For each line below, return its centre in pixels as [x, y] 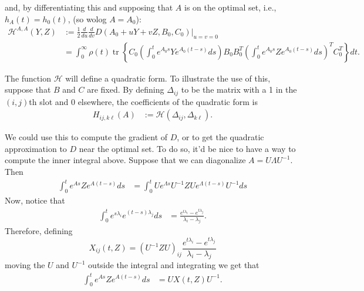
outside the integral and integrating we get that [174, 265]
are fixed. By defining [126, 89]
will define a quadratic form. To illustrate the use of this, [168, 78]
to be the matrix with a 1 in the [239, 89]
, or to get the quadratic [220, 137]
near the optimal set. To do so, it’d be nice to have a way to [187, 148]
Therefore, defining [39, 231]
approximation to [36, 148]
